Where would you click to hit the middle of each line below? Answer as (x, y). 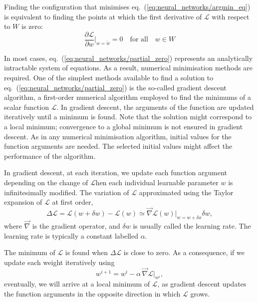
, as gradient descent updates (202, 284)
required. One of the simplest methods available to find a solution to (109, 78)
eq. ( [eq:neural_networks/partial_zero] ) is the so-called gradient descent (115, 87)
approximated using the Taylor (186, 192)
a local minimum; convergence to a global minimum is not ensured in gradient (124, 126)
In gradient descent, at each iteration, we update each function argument (116, 172)
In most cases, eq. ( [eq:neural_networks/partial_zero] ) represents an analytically (129, 58)
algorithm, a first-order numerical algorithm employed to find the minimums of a (128, 97)
